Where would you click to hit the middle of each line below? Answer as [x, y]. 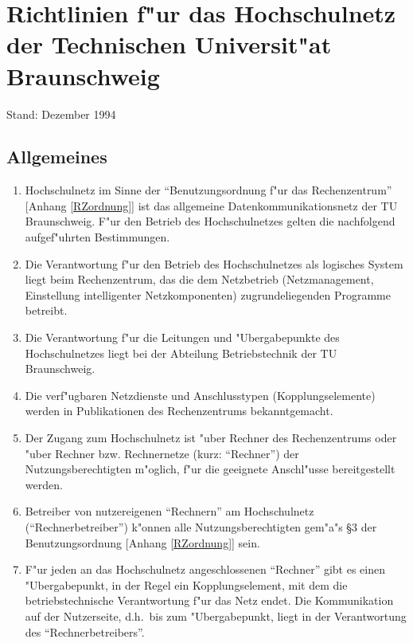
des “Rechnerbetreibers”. [85, 631]
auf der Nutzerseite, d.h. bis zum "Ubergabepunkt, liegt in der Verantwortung [216, 616]
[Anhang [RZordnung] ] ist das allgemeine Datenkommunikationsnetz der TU [211, 205]
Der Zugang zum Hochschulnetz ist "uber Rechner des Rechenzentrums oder [211, 438]
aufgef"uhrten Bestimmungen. [97, 237]
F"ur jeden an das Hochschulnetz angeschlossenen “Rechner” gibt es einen [205, 569]
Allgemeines [57, 157]
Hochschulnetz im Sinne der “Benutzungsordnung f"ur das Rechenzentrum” [208, 190]
